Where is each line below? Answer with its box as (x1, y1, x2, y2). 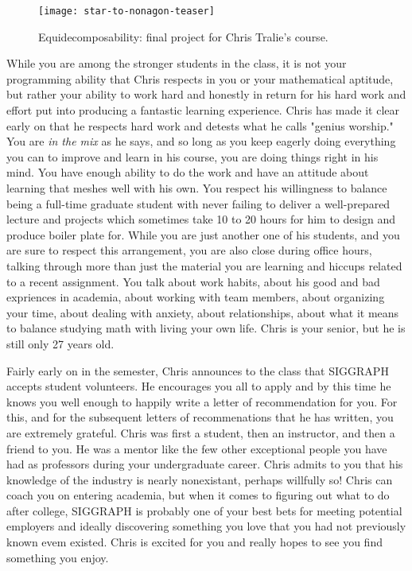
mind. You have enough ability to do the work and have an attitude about (6, 164, 369, 181)
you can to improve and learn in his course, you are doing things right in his (6, 148, 379, 165)
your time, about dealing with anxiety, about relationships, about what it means (6, 304, 399, 320)
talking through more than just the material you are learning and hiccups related (6, 257, 402, 274)
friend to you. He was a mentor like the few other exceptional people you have (6, 440, 387, 456)
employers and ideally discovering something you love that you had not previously (6, 518, 406, 534)
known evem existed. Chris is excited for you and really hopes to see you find (6, 534, 383, 550)
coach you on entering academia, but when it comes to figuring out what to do (6, 487, 390, 503)
